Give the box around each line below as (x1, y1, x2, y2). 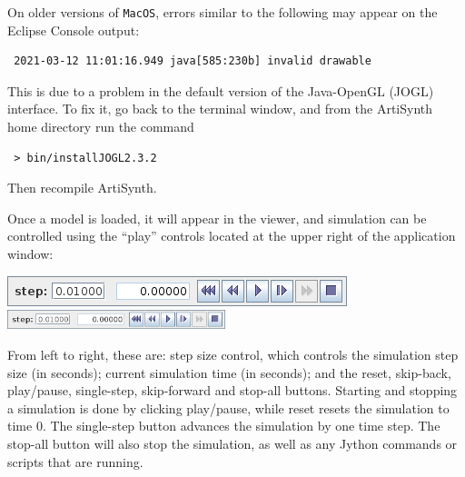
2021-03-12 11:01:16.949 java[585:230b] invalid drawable (14, 55, 371, 68)
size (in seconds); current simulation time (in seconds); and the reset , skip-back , (7, 363, 451, 382)
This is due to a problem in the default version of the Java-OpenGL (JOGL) (7, 81, 434, 100)
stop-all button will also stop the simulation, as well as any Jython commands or (7, 433, 458, 452)
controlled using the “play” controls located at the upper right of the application (7, 226, 456, 245)
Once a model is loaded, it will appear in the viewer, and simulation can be (7, 208, 427, 227)
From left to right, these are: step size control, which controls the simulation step (7, 344, 459, 363)
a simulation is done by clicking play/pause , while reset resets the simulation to (7, 398, 450, 417)
